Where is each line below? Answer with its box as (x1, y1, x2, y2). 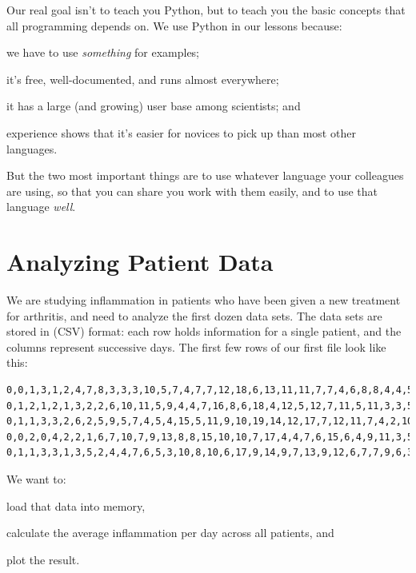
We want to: (6, 471, 66, 487)
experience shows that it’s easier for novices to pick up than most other (6, 124, 356, 141)
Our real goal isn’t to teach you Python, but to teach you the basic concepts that (6, 2, 406, 18)
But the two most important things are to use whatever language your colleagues (6, 167, 404, 184)
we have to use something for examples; (6, 44, 200, 61)
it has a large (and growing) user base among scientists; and (6, 97, 301, 114)
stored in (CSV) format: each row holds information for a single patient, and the (6, 323, 402, 340)
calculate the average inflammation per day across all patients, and (6, 524, 334, 541)
